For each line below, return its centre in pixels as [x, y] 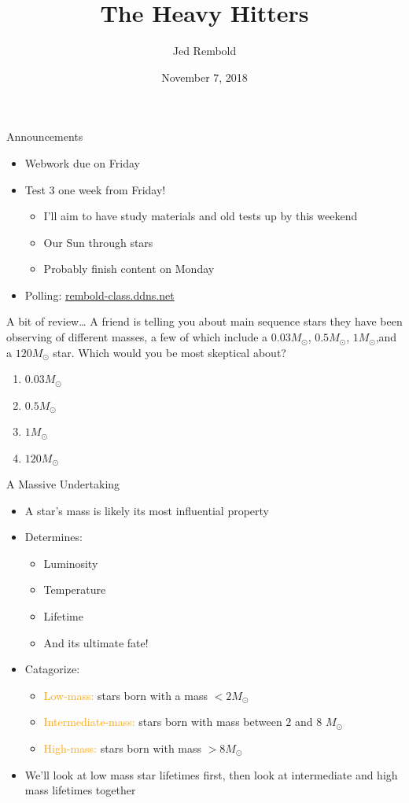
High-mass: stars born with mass [123, 748]
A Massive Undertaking [63, 484]
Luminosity [71, 563]
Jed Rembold [204, 51]
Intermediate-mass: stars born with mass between [163, 722]
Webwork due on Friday [82, 162]
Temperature [75, 589]
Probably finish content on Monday [129, 269]
